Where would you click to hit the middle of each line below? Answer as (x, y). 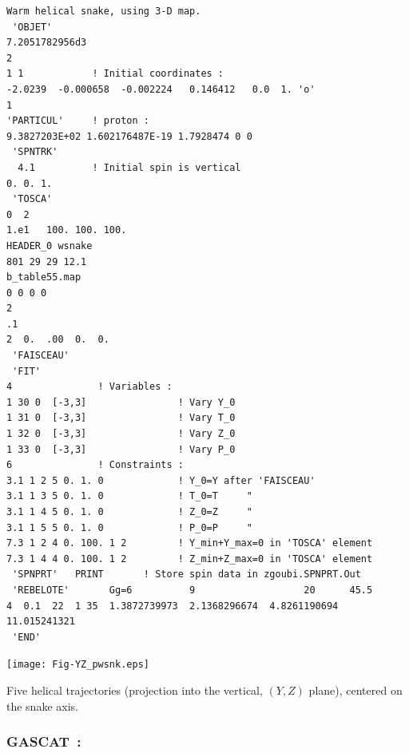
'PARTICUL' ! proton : (78, 121)
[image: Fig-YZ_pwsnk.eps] (78, 665)
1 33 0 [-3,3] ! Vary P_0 (121, 449)
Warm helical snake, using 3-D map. (104, 11)
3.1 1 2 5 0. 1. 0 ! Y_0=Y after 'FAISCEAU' (161, 480)
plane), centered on (355, 690)
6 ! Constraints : (95, 465)
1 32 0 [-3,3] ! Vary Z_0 (121, 434)
